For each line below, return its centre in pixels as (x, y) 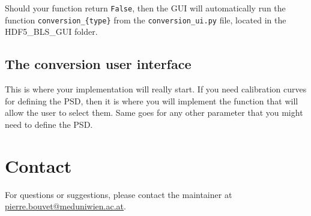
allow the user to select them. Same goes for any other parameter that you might (154, 112)
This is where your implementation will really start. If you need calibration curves (156, 89)
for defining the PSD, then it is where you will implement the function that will (152, 100)
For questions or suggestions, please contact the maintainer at (119, 194)
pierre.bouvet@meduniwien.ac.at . (65, 206)
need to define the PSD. (49, 124)
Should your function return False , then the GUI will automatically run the (145, 8)
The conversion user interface (98, 64)
